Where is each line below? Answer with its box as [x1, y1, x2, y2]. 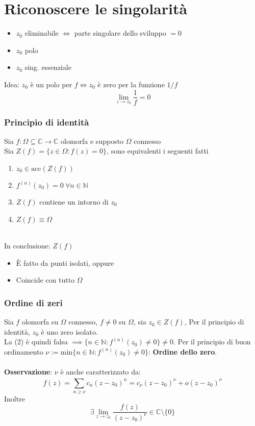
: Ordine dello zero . [148, 346, 217, 357]
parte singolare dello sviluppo [74, 28, 166, 38]
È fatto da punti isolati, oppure [16, 257, 114, 268]
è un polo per [30, 79, 72, 89]
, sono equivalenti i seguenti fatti [107, 145, 209, 156]
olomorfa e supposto [61, 135, 124, 146]
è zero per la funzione [97, 79, 165, 89]
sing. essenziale [24, 62, 71, 72]
